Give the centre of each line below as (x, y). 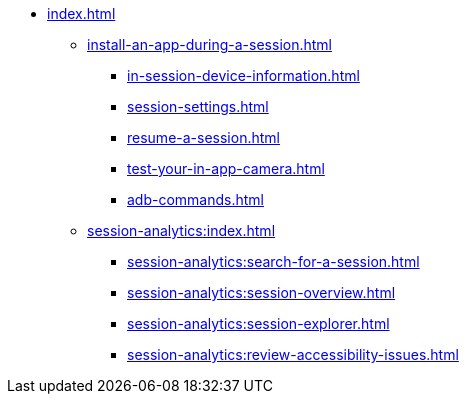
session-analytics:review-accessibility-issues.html (293, 354)
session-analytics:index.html (181, 230)
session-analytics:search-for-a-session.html (273, 261)
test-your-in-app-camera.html (226, 168)
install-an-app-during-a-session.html (209, 44)
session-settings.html (198, 106)
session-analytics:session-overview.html (261, 292)
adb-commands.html (196, 199)
